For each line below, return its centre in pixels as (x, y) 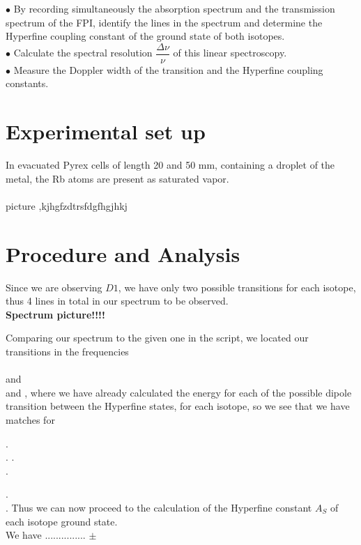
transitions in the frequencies (67, 352)
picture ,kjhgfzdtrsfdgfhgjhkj (67, 205)
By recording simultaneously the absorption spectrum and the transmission (174, 8)
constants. (27, 83)
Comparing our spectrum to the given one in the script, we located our (157, 338)
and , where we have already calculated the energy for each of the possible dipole (179, 392)
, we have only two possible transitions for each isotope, (237, 287)
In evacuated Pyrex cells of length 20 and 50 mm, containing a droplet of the (170, 165)
